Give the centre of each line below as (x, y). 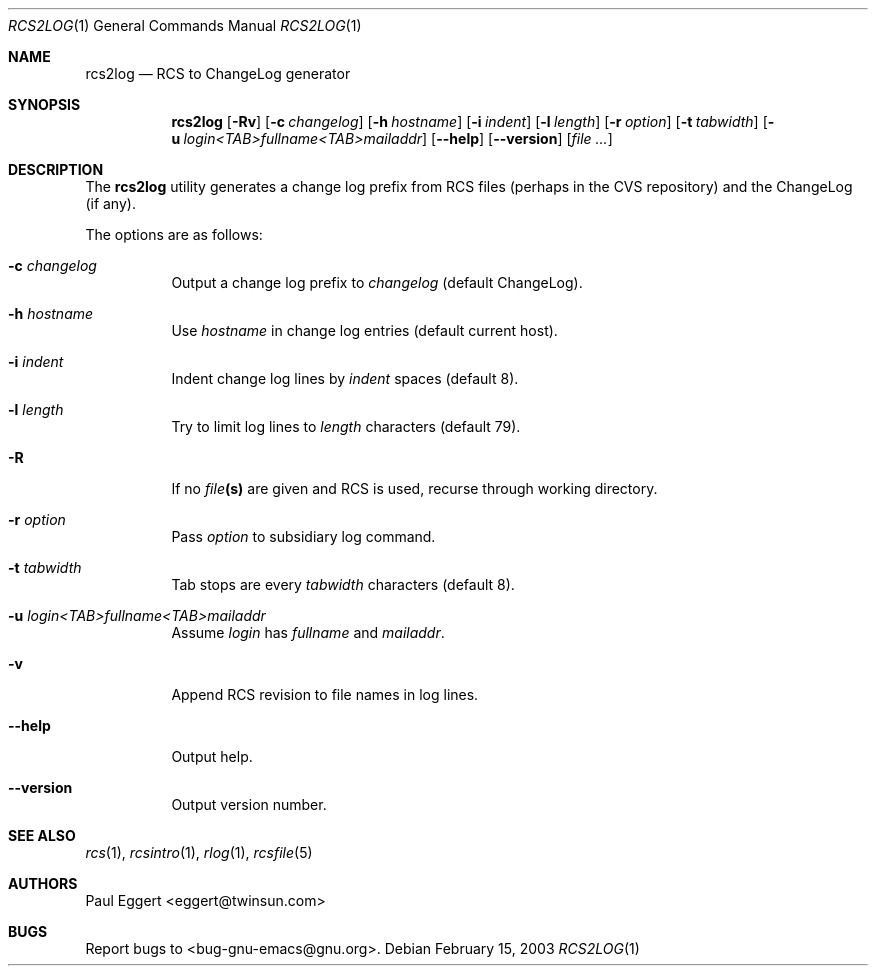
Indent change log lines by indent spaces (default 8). (345, 378)
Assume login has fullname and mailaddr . (308, 632)
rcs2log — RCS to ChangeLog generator (218, 73)
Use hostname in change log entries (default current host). (364, 330)
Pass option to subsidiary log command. (303, 536)
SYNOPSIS (44, 104)
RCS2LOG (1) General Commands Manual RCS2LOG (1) (185, 25)
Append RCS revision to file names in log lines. (325, 694)
